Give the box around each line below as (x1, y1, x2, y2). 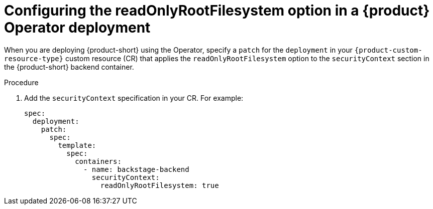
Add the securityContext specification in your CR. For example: (24, 93, 244, 102)
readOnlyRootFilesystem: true (100, 181, 219, 189)
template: (58, 141, 96, 149)
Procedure (4, 78, 39, 87)
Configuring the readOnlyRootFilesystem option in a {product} (4, 2, 430, 19)
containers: (75, 157, 122, 165)
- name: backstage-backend (83, 165, 189, 173)
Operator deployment (4, 19, 151, 36)
